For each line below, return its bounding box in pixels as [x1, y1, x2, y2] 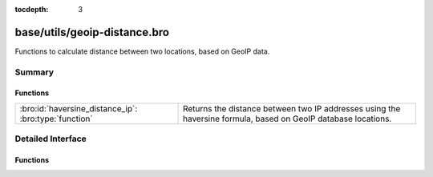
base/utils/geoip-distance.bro [14, 25, 170, 39]
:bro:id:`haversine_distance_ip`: [19, 103, 138, 114]
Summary [14, 66, 55, 78]
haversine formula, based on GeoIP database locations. [182, 113, 392, 124]
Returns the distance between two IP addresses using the [182, 103, 401, 114]
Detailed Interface [14, 133, 87, 144]
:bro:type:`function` [19, 113, 93, 124]
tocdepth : [14, 5, 49, 14]
